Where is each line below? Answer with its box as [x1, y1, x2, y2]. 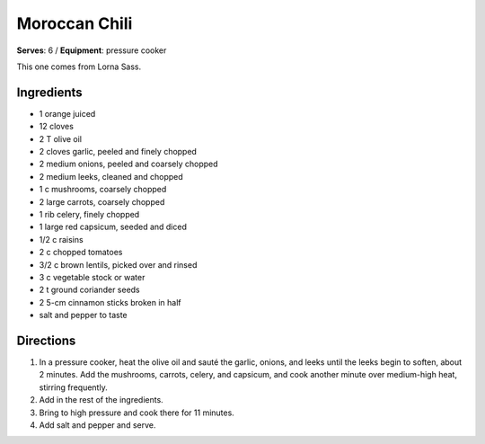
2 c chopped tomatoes [39, 247, 123, 258]
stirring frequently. [39, 382, 108, 393]
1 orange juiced [39, 108, 96, 119]
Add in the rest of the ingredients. [39, 395, 163, 405]
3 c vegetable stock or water [39, 271, 145, 282]
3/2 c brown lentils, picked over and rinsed [39, 259, 198, 270]
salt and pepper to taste [39, 310, 128, 321]
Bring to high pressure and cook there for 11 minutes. [39, 407, 235, 418]
